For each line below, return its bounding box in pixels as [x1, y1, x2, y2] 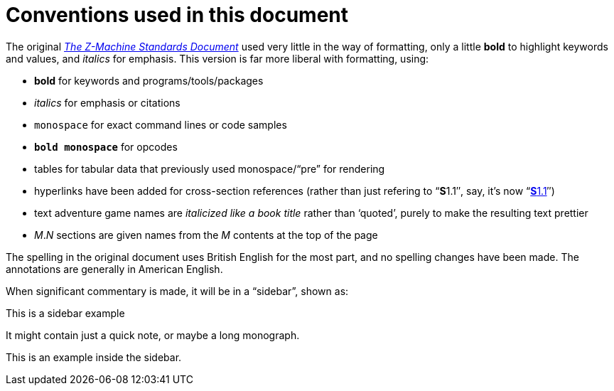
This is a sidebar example [6, 306, 125, 319]
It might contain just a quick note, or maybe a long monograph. [6, 328, 300, 341]
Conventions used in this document [6, 3, 349, 27]
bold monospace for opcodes [34, 140, 178, 153]
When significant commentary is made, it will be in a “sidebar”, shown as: [6, 284, 349, 297]
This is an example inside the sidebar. [6, 350, 182, 363]
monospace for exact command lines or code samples [34, 118, 287, 131]
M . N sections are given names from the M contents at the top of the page [34, 228, 378, 241]
